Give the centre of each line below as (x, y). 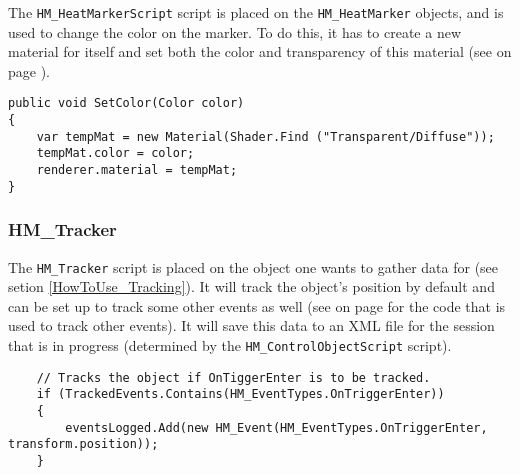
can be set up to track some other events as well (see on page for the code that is (257, 305)
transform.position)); (83, 444)
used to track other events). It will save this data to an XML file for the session (251, 325)
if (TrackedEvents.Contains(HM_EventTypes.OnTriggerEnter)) (240, 394)
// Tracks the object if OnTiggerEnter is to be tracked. (233, 377)
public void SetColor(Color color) (126, 103)
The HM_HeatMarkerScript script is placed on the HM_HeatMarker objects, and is (256, 12)
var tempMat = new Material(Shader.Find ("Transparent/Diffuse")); (265, 136)
